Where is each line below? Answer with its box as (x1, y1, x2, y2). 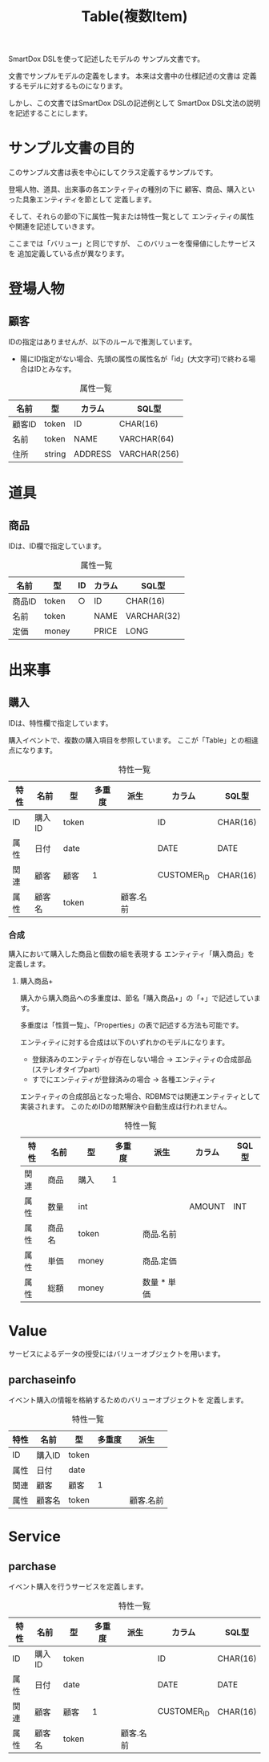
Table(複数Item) (81, 7, 188, 26)
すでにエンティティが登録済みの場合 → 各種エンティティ (31, 1075, 217, 1084)
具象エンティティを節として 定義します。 (22, 194, 156, 205)
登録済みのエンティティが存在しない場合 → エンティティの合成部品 (31, 1055, 252, 1064)
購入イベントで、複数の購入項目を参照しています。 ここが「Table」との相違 (8, 735, 259, 745)
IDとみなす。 (34, 364, 76, 374)
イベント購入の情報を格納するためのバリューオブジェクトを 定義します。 (8, 1395, 248, 1405)
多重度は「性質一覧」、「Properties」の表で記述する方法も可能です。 (19, 1020, 243, 1030)
